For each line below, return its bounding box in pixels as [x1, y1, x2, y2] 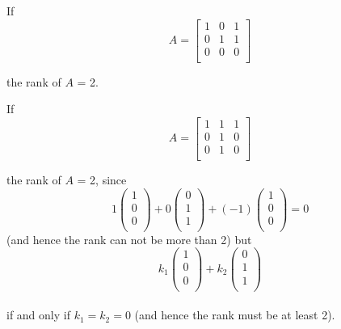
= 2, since [77, 171, 127, 188]
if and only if [6, 306, 70, 323]
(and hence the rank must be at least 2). [134, 306, 335, 323]
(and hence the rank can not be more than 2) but [6, 230, 252, 247]
